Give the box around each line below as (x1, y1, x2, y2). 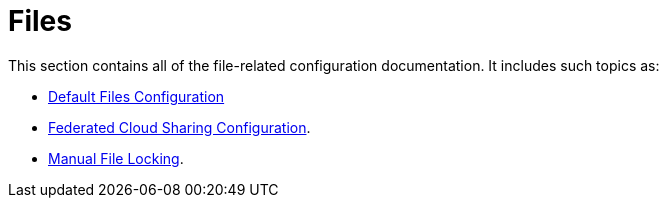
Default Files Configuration (48, 87, 225, 105)
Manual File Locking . (48, 149, 184, 167)
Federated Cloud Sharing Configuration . (48, 118, 311, 136)
